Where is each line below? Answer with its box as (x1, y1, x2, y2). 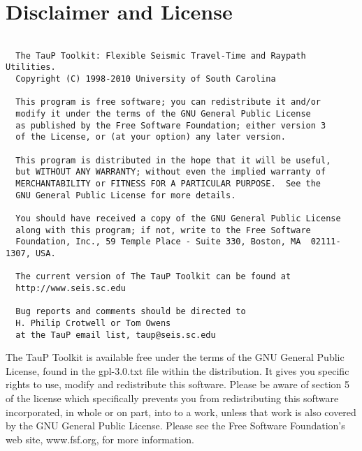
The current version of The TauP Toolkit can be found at (15, 272, 291, 282)
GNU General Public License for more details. (15, 190, 236, 200)
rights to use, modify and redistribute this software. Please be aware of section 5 (6, 377, 350, 392)
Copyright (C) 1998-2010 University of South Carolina (15, 74, 276, 84)
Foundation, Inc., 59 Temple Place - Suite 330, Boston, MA (15, 237, 301, 247)
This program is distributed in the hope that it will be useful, (15, 155, 331, 165)
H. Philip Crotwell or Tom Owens (15, 318, 171, 328)
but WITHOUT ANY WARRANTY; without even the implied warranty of (15, 167, 326, 177)
